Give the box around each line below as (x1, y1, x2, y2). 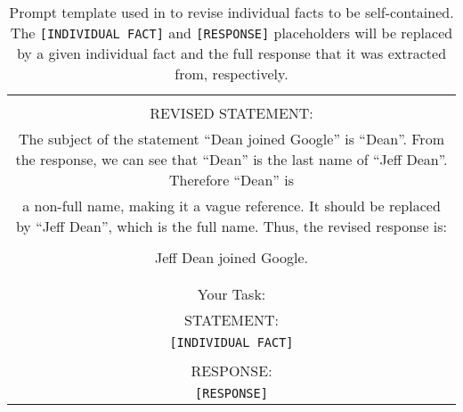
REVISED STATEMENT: (150, 103, 313, 123)
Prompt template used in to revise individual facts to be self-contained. (9, 2, 454, 22)
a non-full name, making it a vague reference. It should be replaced (22, 195, 441, 216)
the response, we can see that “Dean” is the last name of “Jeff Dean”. (15, 149, 448, 169)
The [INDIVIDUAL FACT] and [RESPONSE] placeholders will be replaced (10, 22, 453, 43)
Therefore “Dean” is (169, 169, 294, 190)
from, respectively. (175, 63, 288, 84)
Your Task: (197, 284, 266, 304)
